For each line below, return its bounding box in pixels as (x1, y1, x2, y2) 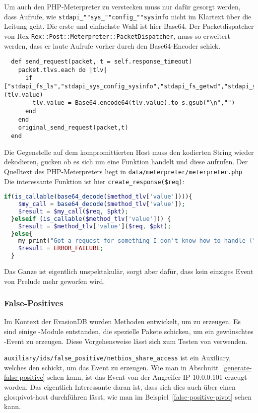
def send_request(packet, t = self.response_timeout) (11, 58, 193, 66)
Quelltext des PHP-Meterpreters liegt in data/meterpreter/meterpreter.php (4, 166, 242, 176)
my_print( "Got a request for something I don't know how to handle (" (18, 237, 257, 245)
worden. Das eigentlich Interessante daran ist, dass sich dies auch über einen (4, 382, 236, 392)
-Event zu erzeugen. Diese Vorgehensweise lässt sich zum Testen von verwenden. (4, 336, 248, 346)
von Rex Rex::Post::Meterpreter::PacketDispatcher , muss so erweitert (4, 30, 230, 41)
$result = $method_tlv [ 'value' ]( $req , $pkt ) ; (18, 222, 171, 230)
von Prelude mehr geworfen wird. (4, 275, 105, 286)
